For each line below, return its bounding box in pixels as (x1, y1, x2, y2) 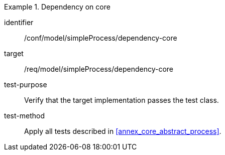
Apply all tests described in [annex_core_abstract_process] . (24, 127, 221, 135)
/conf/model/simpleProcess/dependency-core (24, 34, 177, 42)
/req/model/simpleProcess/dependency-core (24, 65, 174, 73)
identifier (4, 18, 34, 27)
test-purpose (4, 80, 47, 89)
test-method (4, 111, 45, 120)
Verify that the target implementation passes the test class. (24, 96, 219, 104)
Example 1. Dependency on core (4, 3, 110, 11)
